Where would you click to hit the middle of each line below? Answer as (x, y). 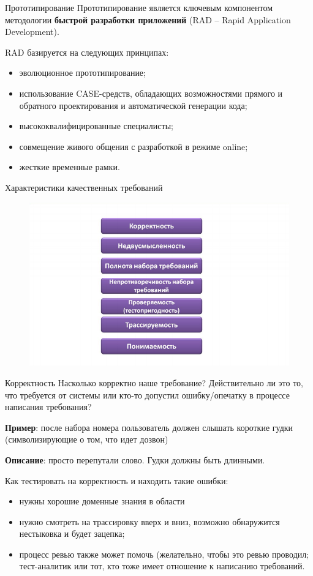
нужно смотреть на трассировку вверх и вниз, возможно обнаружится (149, 521)
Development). (32, 32)
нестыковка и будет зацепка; (72, 533)
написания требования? (48, 407)
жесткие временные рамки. (70, 167)
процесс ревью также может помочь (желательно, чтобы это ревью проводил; (164, 554)
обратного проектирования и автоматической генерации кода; (133, 105)
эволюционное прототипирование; (82, 73)
